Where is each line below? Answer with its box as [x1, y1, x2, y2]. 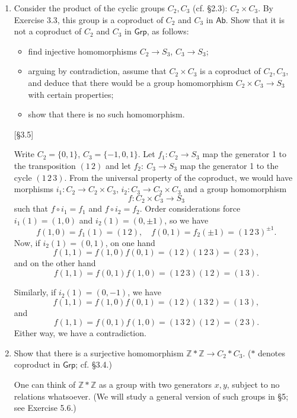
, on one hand [105, 236, 155, 248]
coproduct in [14, 358, 60, 371]
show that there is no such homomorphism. [28, 108, 185, 120]
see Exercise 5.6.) [14, 401, 76, 414]
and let [105, 159, 131, 171]
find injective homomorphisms [28, 44, 137, 57]
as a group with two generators [98, 378, 212, 391]
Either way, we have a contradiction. [14, 327, 146, 339]
